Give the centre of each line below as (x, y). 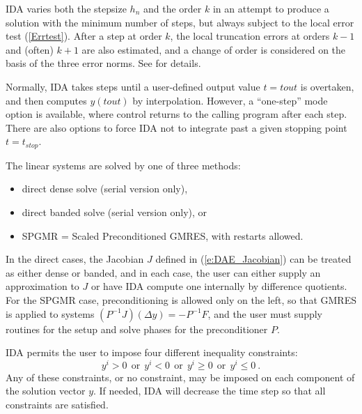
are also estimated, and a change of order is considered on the (214, 49)
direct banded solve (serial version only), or (115, 212)
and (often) (30, 49)
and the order (172, 8)
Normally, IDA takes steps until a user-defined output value (133, 86)
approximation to (42, 286)
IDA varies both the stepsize (66, 8)
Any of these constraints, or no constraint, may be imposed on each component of (180, 377)
